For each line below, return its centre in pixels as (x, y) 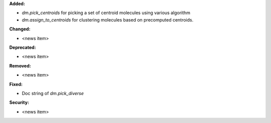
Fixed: (16, 84)
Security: (19, 102)
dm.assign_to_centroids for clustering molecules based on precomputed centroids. (108, 19)
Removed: (20, 65)
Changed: (20, 29)
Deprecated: (23, 47)
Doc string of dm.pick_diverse (53, 93)
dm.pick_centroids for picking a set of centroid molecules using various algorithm (106, 13)
